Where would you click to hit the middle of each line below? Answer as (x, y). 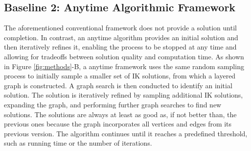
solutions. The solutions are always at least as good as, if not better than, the (120, 114)
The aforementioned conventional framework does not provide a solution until (120, 28)
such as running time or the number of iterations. (78, 143)
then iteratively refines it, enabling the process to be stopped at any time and (120, 47)
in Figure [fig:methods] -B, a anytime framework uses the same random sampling (124, 66)
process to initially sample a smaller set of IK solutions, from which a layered (120, 76)
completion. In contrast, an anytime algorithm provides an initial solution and (121, 37)
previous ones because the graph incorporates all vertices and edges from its (118, 124)
